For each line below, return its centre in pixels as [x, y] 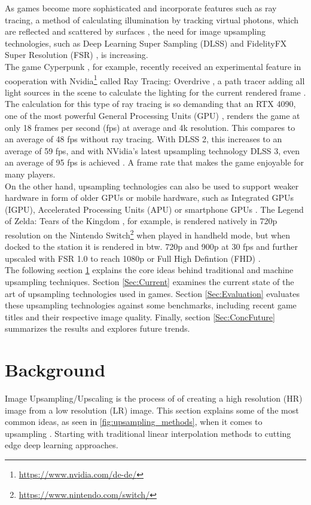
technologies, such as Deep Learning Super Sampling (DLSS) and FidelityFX [146, 43]
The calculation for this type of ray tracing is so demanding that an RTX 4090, [150, 104]
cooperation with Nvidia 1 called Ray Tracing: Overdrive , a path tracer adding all [155, 79]
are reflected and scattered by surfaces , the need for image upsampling [135, 31]
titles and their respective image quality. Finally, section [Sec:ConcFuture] [140, 316]
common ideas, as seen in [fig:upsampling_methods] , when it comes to [134, 422]
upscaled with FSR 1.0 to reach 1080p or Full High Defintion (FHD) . [133, 258]
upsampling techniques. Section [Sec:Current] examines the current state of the [150, 281]
